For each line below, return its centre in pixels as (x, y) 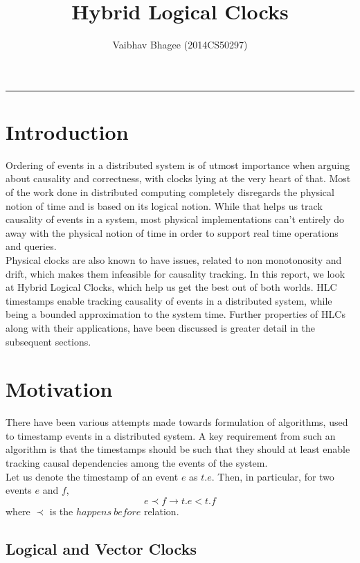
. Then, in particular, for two (273, 476)
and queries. (31, 246)
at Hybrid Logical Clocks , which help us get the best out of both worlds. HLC (171, 287)
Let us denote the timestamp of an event (92, 476)
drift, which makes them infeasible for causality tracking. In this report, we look (175, 273)
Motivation (59, 389)
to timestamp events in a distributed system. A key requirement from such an (171, 435)
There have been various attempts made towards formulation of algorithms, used (177, 422)
